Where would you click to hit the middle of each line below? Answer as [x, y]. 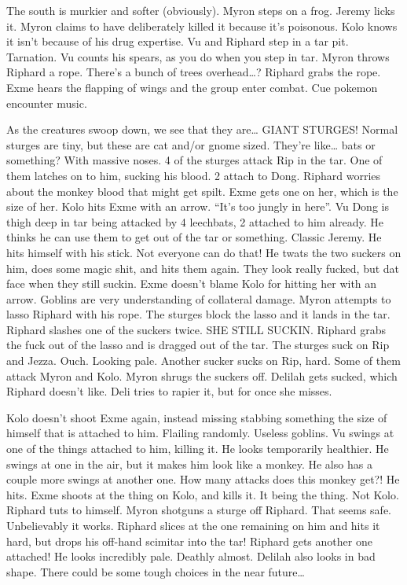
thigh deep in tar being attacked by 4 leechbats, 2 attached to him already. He [195, 221]
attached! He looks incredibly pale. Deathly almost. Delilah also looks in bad [191, 556]
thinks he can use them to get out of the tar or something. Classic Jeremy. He [194, 237]
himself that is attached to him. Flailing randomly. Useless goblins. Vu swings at [200, 433]
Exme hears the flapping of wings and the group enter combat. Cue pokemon [192, 87]
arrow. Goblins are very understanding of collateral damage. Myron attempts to [199, 298]
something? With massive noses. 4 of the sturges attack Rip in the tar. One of [194, 160]
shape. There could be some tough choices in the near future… [156, 571]
